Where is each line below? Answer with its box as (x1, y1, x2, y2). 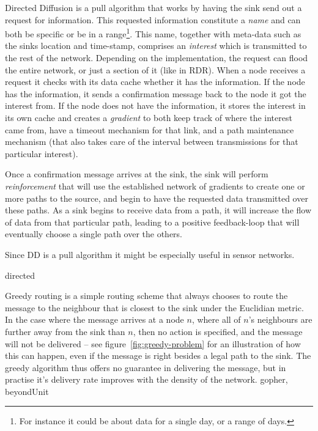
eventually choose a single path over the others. (5, 227, 183, 240)
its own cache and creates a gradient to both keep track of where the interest (5, 111, 292, 123)
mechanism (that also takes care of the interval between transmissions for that (5, 135, 298, 148)
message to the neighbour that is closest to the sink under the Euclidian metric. (5, 301, 304, 314)
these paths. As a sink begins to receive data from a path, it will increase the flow (5, 204, 312, 216)
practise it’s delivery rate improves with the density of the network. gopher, (5, 373, 288, 386)
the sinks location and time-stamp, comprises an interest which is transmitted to (5, 39, 307, 52)
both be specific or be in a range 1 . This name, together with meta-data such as (5, 26, 301, 40)
